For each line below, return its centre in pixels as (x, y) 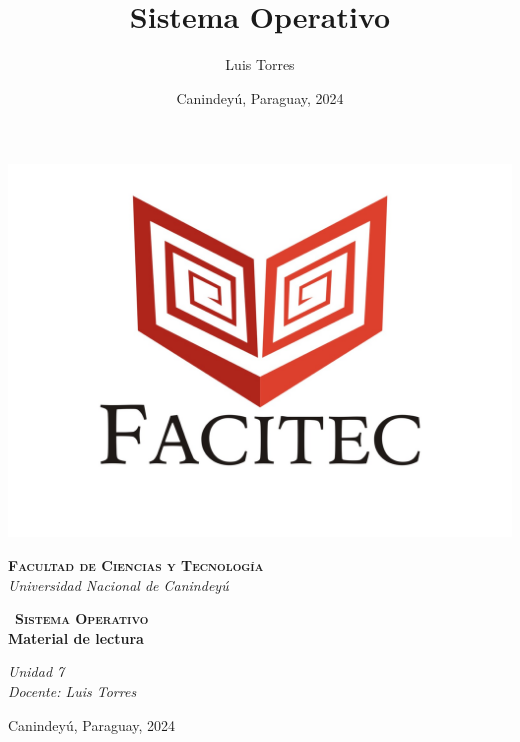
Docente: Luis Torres (72, 690)
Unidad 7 (36, 671)
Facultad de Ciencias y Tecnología (136, 564)
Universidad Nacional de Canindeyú (118, 584)
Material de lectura (76, 637)
